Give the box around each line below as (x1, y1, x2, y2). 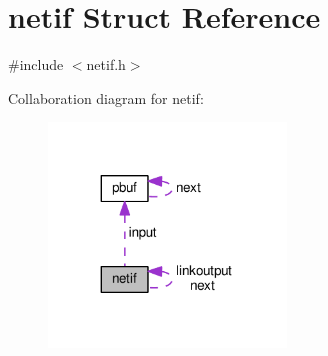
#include (8, 54, 64, 75)
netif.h (86, 54, 126, 75)
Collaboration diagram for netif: (8, 87, 204, 108)
